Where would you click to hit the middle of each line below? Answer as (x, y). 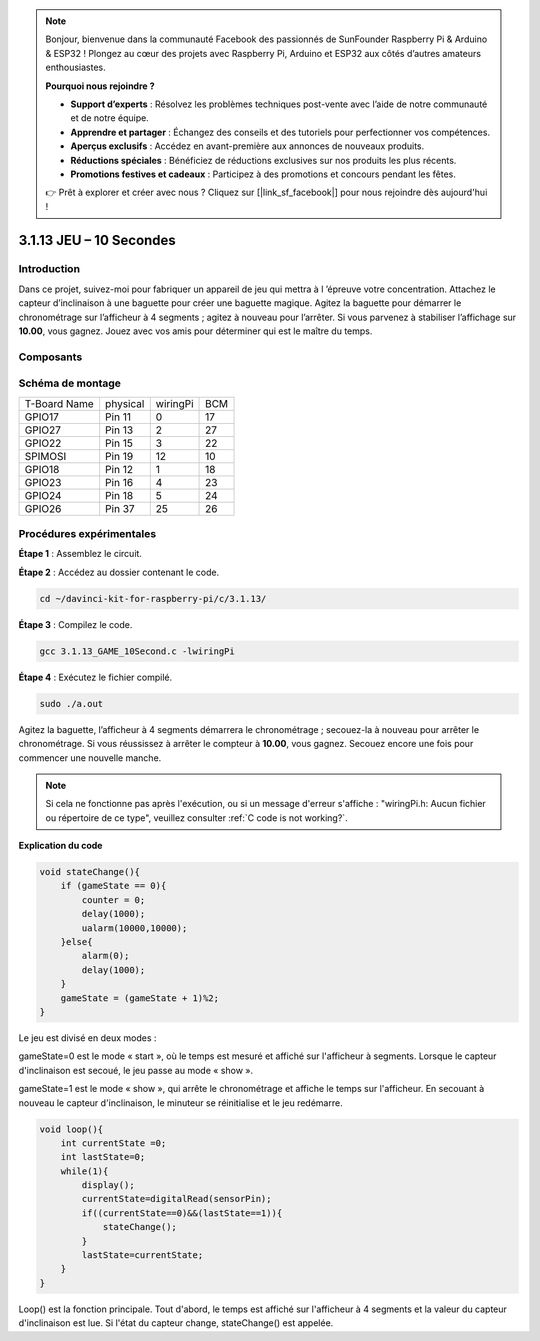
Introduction (49, 269)
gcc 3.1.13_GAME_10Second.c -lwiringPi (137, 651)
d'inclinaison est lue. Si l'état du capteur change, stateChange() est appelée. (176, 1323)
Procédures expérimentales (87, 534)
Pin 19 (119, 456)
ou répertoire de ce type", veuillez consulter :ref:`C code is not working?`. (197, 817)
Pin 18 (119, 495)
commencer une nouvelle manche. (90, 757)
